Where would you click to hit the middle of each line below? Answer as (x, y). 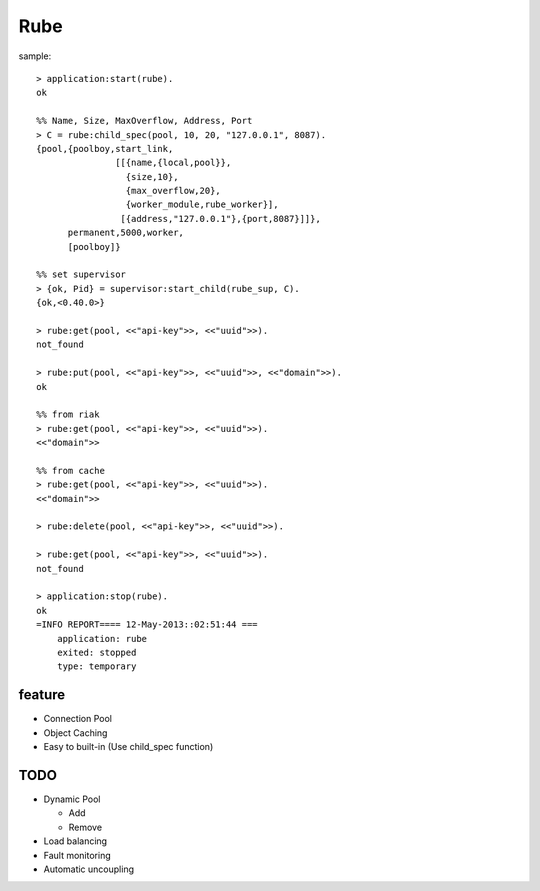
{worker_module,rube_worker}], (202, 204)
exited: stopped (96, 652)
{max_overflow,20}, (173, 191)
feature (42, 695)
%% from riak (68, 414)
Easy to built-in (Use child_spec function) (128, 747)
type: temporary (96, 666)
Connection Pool (77, 719)
